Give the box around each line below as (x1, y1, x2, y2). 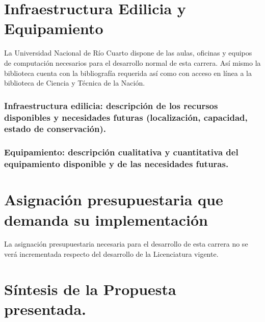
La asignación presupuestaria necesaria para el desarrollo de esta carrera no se (4, 238, 248, 249)
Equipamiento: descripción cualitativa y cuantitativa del (4, 146, 238, 158)
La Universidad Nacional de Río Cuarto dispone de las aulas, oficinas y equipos (4, 47, 252, 58)
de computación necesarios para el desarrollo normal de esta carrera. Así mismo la (4, 57, 261, 68)
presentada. (4, 299, 87, 319)
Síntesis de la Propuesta (4, 278, 176, 299)
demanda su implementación (4, 209, 208, 230)
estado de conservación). (4, 122, 106, 135)
